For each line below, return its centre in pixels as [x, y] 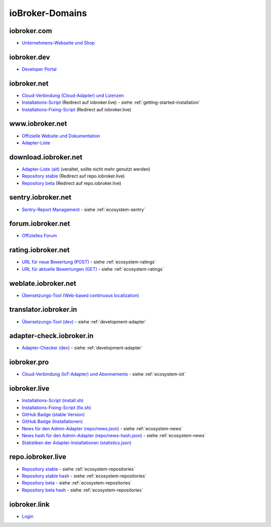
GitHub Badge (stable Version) [53, 415]
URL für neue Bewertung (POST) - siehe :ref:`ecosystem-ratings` [89, 262]
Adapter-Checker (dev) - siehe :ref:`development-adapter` [82, 348]
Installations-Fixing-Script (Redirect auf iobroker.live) [77, 109]
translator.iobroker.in [43, 310]
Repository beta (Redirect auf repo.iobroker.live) [72, 183]
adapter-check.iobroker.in [51, 336]
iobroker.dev [30, 57]
